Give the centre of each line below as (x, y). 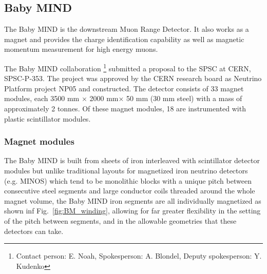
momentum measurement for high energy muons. (81, 49)
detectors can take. (34, 231)
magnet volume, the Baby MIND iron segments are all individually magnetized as (133, 200)
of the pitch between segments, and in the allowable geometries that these (120, 220)
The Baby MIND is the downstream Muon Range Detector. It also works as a (127, 29)
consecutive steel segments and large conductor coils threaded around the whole (130, 191)
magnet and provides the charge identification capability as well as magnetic (124, 39)
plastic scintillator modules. (47, 118)
